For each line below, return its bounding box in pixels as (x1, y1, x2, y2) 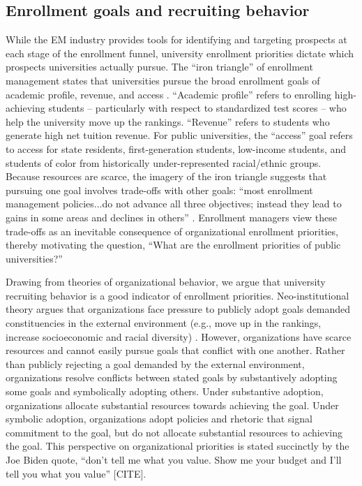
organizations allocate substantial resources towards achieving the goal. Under (6, 397, 339, 412)
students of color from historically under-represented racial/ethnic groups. (6, 155, 322, 170)
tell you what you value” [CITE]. (6, 466, 146, 480)
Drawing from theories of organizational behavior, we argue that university (6, 274, 326, 289)
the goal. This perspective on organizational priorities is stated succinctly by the (6, 439, 349, 453)
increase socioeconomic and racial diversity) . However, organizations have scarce (6, 329, 352, 344)
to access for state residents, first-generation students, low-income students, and (6, 141, 347, 156)
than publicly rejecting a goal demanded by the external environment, (6, 356, 305, 371)
